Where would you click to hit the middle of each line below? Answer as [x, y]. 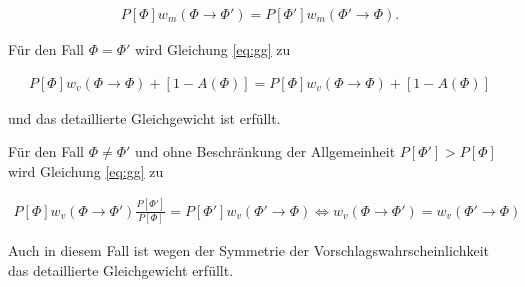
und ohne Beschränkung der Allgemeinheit [265, 151]
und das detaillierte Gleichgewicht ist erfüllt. [144, 117]
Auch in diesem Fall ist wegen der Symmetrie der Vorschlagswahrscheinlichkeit [249, 250]
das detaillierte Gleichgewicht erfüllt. [121, 269]
